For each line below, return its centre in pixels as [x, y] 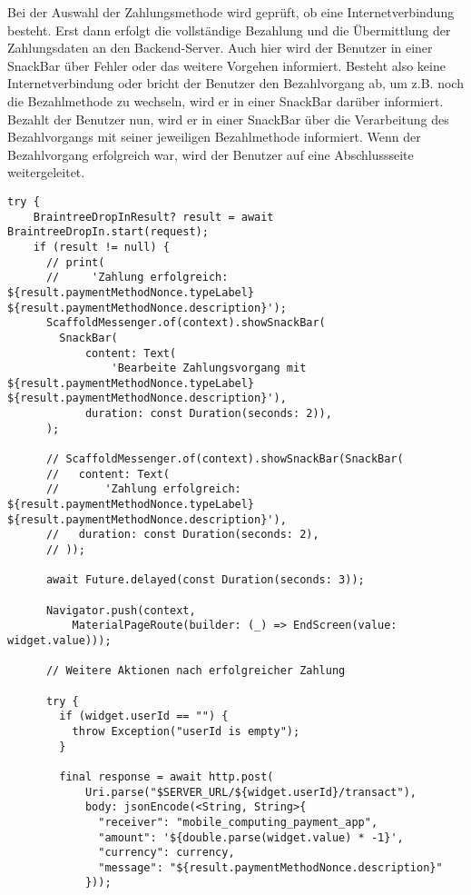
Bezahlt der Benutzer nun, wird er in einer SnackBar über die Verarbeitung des [228, 119]
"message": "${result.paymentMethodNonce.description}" [270, 867]
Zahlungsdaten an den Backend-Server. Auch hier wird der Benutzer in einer [220, 48]
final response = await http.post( [167, 776]
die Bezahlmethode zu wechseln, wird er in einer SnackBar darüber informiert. [226, 100]
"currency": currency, [167, 853]
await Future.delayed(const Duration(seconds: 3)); [205, 580]
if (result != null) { [101, 247]
